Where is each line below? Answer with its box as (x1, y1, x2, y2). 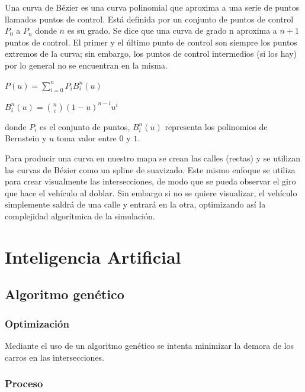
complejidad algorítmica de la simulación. (5, 210, 155, 222)
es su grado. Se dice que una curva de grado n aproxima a (67, 24, 277, 37)
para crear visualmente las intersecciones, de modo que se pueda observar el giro (5, 175, 296, 187)
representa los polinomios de (165, 120, 268, 132)
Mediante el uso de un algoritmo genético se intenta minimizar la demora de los (5, 339, 294, 351)
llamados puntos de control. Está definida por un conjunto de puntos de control (5, 12, 294, 25)
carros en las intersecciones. (5, 351, 104, 363)
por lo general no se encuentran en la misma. (5, 59, 168, 71)
